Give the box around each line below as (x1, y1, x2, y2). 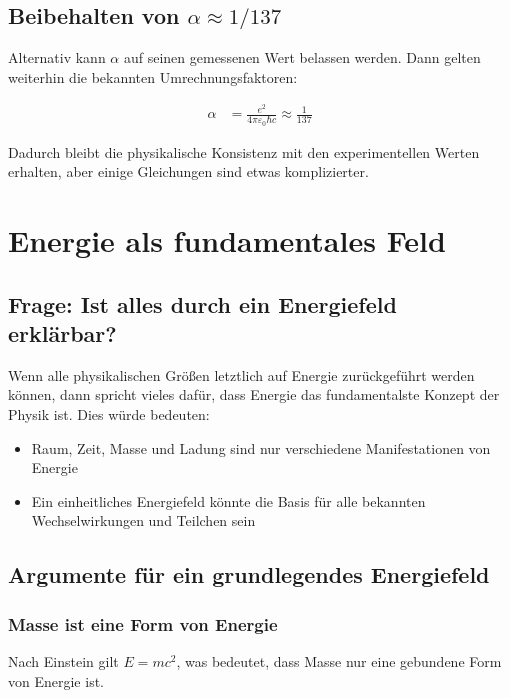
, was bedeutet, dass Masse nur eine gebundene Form (176, 651, 502, 672)
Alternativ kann (8, 47, 106, 68)
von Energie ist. (8, 670, 104, 691)
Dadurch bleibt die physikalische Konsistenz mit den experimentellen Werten (8, 141, 480, 162)
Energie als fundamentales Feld (8, 220, 446, 261)
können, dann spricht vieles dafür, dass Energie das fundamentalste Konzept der (8, 384, 500, 405)
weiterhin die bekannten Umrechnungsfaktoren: (8, 66, 298, 87)
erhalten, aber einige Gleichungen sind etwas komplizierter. (8, 161, 369, 182)
